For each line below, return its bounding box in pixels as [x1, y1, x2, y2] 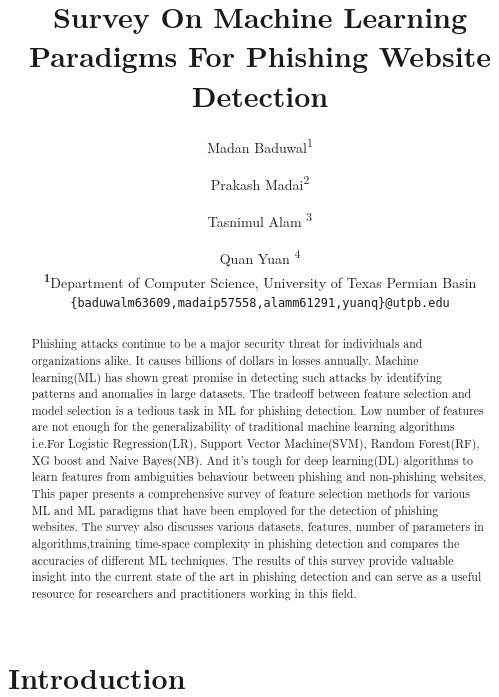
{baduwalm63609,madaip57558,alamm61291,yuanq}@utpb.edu [70, 295, 450, 310]
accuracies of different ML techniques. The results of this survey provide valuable [31, 551, 454, 568]
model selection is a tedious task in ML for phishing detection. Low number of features [31, 401, 484, 418]
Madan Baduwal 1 [207, 133, 313, 157]
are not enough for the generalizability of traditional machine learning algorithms [31, 418, 455, 435]
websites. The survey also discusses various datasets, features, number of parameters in [31, 518, 484, 535]
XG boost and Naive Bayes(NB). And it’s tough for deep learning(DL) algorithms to [31, 451, 473, 468]
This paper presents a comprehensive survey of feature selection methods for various [31, 485, 470, 502]
